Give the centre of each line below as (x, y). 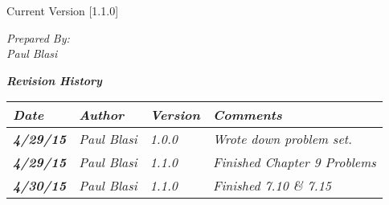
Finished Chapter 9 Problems (294, 162)
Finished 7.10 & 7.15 (272, 186)
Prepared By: (38, 37)
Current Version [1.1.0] (63, 10)
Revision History (54, 80)
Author (102, 115)
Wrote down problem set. (282, 139)
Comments (247, 115)
